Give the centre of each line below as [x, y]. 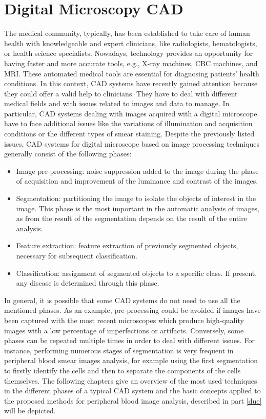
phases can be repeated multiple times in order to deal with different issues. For [129, 340]
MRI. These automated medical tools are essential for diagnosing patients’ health [132, 73]
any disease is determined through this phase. [88, 283]
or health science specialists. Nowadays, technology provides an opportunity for [129, 53]
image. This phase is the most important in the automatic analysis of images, [138, 208]
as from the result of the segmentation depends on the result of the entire [131, 218]
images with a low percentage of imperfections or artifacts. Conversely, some [124, 330]
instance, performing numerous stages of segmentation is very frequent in [119, 350]
